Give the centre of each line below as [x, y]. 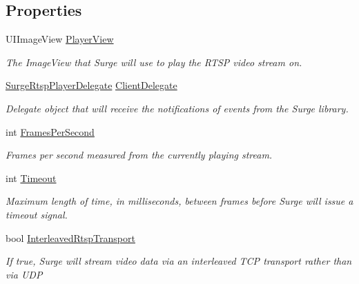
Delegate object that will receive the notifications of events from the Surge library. [177, 108]
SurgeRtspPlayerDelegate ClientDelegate [91, 85]
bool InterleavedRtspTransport [70, 237]
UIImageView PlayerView [60, 39]
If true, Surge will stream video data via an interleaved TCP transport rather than [179, 261]
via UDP [24, 274]
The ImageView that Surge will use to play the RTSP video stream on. [154, 62]
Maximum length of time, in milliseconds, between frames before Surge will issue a [179, 201]
